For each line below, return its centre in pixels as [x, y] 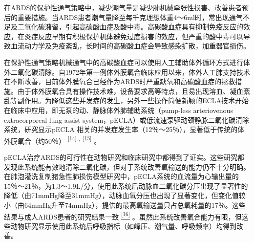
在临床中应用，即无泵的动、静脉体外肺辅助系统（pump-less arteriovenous [118, 110]
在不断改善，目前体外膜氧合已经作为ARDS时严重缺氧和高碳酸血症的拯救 [120, 81]
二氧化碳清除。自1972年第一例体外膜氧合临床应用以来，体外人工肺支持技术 [130, 72]
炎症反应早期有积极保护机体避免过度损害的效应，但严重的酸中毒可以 [134, 36]
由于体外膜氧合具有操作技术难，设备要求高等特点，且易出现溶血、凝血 [130, 91]
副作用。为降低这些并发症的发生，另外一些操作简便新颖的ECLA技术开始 [133, 100]
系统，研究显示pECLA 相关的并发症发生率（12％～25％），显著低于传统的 [121, 129]
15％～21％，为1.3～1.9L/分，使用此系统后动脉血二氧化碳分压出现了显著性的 [126, 186]
